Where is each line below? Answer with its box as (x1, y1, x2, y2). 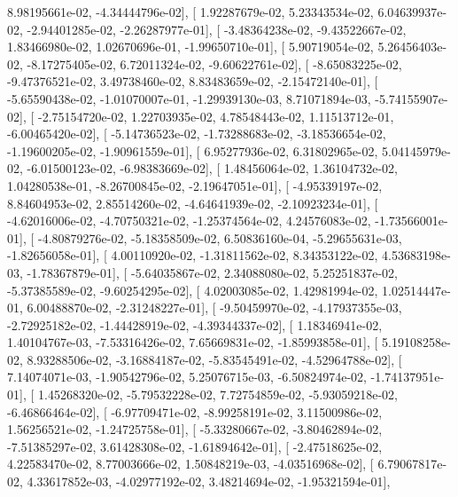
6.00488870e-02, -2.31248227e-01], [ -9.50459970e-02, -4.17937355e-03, (27, 298, 402, 317)
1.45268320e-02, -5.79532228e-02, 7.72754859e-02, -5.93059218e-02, (37, 385, 398, 404)
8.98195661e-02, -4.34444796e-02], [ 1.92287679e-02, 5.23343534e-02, (7, 3, 374, 20)
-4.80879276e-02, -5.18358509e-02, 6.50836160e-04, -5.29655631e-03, (37, 228, 402, 247)
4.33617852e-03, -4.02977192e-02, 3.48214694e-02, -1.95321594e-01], (27, 472, 391, 491)
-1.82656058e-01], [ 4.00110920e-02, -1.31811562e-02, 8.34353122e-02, (7, 246, 378, 264)
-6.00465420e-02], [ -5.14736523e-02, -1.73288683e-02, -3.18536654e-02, (7, 124, 386, 143)
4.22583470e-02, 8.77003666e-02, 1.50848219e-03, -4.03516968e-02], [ (7, 454, 374, 473)
